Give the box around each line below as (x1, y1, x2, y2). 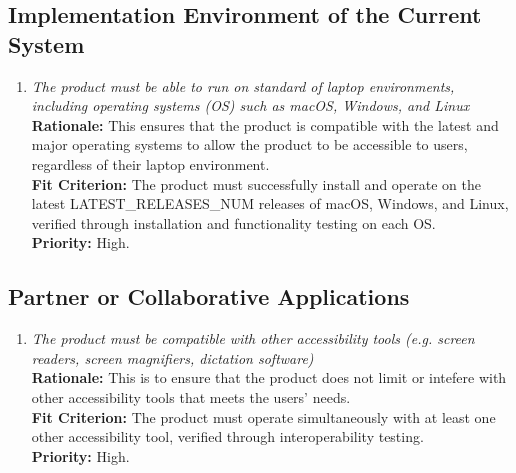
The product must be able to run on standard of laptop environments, (31, 75, 455, 96)
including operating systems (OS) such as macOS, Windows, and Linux (31, 95, 470, 116)
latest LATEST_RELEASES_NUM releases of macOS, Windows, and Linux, (31, 193, 509, 214)
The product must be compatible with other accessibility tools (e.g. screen (31, 328, 475, 349)
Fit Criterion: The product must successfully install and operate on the (31, 173, 481, 194)
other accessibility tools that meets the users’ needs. (31, 386, 351, 407)
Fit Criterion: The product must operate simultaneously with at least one (31, 406, 496, 427)
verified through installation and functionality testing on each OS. (31, 212, 436, 233)
